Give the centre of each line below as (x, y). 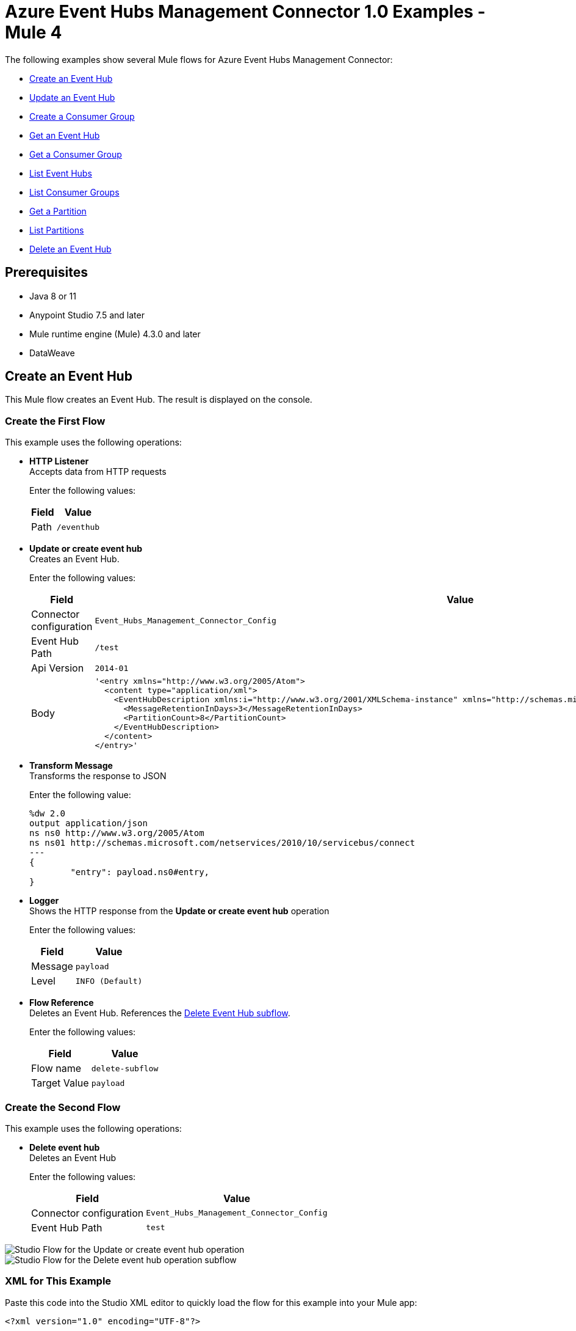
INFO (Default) (109, 981)
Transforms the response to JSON (98, 776)
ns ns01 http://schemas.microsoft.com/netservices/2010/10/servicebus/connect (222, 843)
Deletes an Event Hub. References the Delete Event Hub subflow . (160, 1013)
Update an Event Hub (72, 97)
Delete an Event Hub (70, 249)
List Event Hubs (61, 173)
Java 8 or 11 (53, 296)
